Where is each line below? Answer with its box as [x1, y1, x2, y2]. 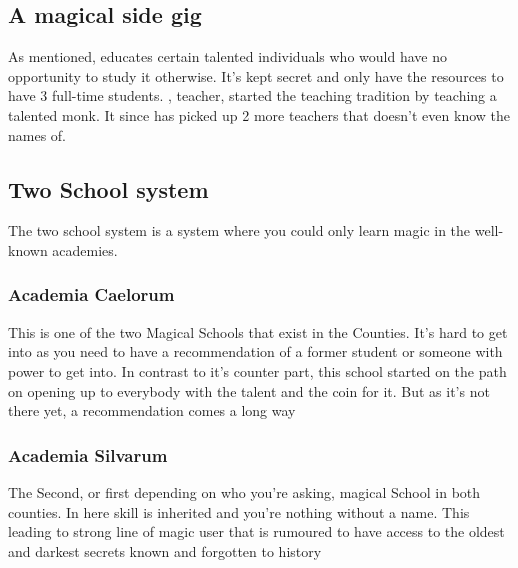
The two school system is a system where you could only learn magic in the [8, 220, 471, 241]
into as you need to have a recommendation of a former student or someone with [8, 341, 503, 362]
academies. [52, 239, 118, 260]
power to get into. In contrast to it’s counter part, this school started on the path [8, 360, 507, 381]
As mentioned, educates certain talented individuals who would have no [8, 46, 447, 67]
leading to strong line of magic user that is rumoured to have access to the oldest [8, 521, 505, 542]
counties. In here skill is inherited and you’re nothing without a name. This [8, 501, 470, 522]
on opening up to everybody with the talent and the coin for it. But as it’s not [8, 380, 490, 401]
